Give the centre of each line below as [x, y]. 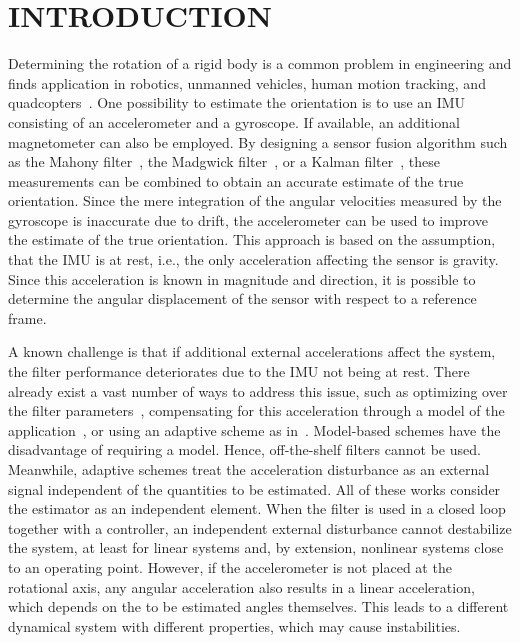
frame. [27, 317]
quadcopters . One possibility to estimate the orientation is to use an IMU [237, 102]
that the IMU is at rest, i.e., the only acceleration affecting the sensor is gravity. [253, 259]
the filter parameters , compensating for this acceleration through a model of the [256, 410]
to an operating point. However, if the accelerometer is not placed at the [230, 566]
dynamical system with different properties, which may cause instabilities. [234, 625]
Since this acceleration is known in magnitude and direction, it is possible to [242, 278]
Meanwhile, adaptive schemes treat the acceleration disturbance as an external [249, 469]
